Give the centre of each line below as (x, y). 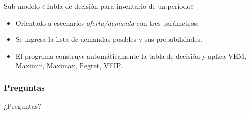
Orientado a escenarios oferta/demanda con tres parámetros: (107, 22)
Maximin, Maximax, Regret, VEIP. (69, 65)
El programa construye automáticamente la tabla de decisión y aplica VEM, (131, 56)
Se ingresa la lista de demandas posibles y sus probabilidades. (109, 39)
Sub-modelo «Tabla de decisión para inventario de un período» (99, 6)
